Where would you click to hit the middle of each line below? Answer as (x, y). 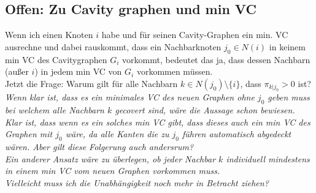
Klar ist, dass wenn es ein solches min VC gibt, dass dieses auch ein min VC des (158, 122)
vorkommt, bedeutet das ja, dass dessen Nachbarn (216, 59)
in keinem (287, 46)
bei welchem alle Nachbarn (55, 109)
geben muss (289, 97)
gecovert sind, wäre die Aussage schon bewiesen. (205, 109)
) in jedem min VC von (78, 71)
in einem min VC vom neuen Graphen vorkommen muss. (113, 171)
